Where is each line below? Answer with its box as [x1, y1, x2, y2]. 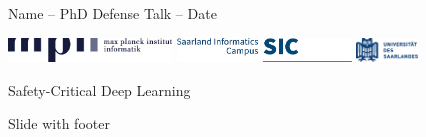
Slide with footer [8, 113, 110, 134]
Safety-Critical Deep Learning [8, 79, 191, 100]
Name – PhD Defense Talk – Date [8, 3, 217, 23]
